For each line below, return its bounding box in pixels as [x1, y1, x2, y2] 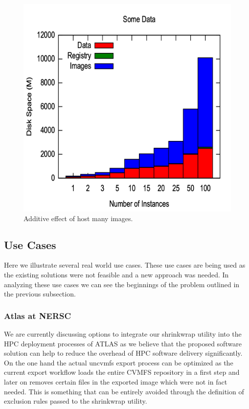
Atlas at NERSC [4, 309, 71, 321]
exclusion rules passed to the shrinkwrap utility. [4, 396, 147, 406]
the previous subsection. [4, 289, 76, 299]
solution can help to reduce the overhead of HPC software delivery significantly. [4, 348, 243, 358]
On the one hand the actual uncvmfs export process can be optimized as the [4, 357, 233, 367]
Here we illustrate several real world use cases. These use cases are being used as [4, 260, 246, 270]
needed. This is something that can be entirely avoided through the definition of [4, 386, 244, 396]
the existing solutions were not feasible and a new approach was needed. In [4, 269, 229, 279]
